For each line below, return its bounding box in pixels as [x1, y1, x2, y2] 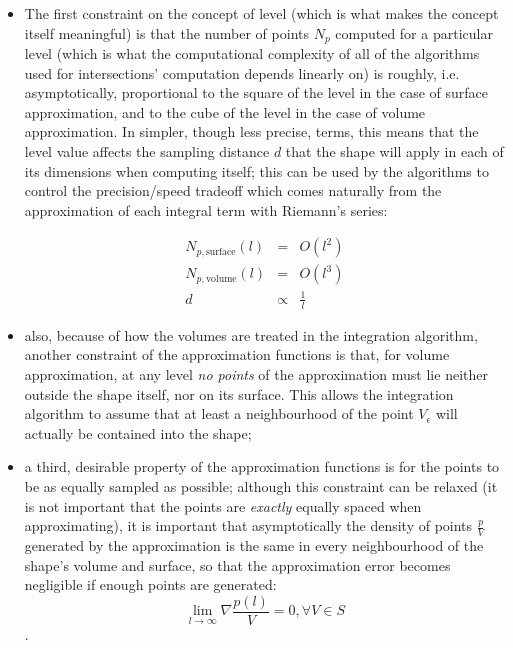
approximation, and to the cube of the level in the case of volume [24, 101, 426, 122]
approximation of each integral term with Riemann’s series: [24, 199, 388, 220]
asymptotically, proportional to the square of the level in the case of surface [24, 82, 489, 103]
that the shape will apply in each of [285, 141, 504, 162]
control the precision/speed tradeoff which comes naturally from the [24, 180, 442, 201]
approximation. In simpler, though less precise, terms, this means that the [24, 121, 479, 142]
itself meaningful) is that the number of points [24, 22, 309, 43]
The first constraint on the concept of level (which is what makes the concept [24, 3, 499, 23]
